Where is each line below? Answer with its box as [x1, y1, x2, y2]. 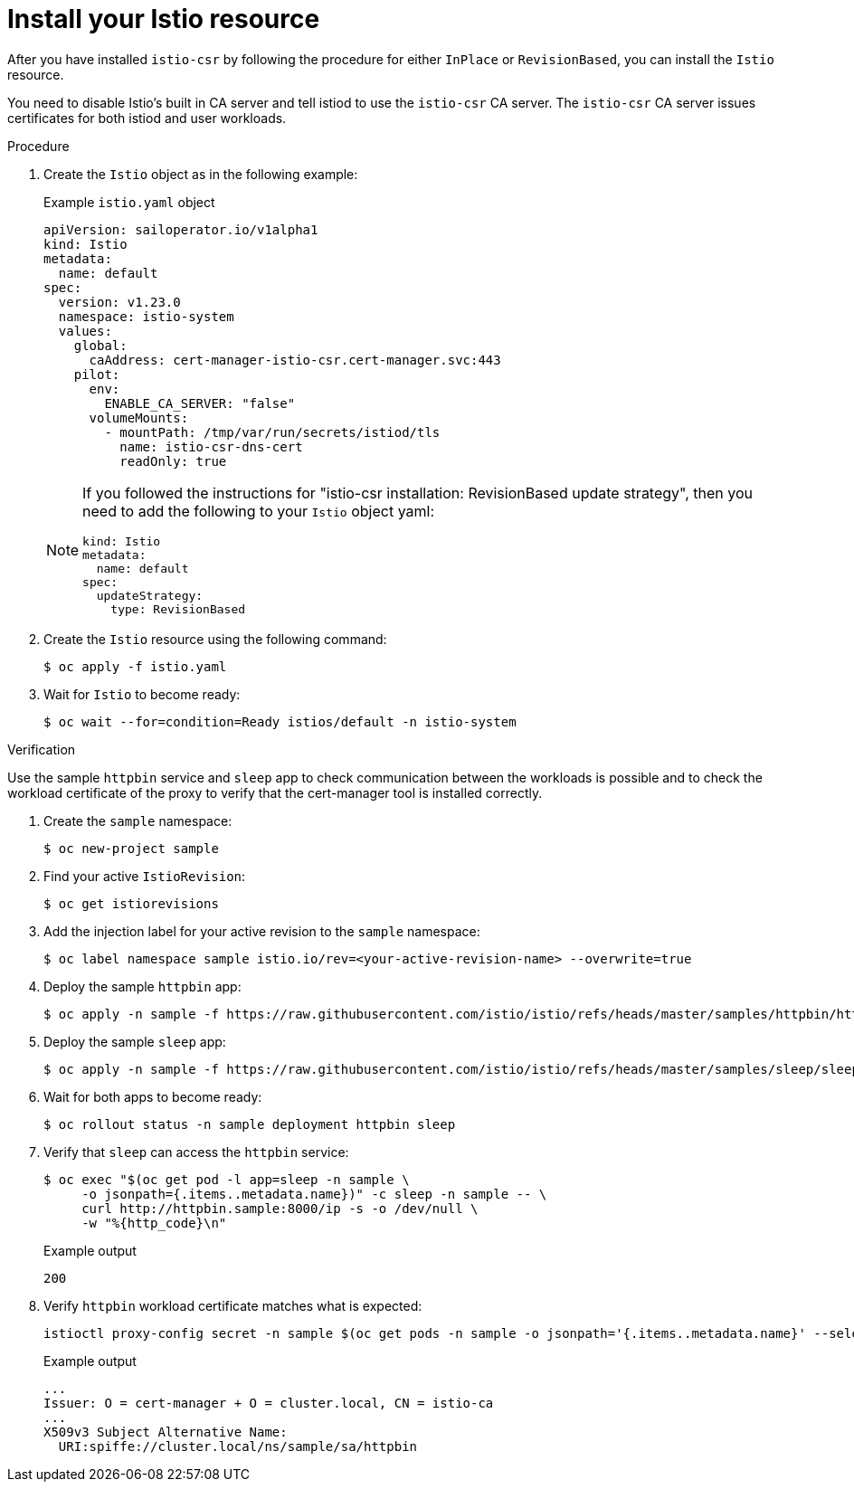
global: [73, 337, 128, 353]
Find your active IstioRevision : [43, 868, 246, 884]
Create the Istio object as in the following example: [43, 166, 358, 182]
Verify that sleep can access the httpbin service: [43, 1143, 349, 1160]
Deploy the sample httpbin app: [43, 978, 242, 994]
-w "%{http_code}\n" [81, 1215, 227, 1230]
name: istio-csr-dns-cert [119, 439, 303, 454]
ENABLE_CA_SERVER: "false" [104, 395, 296, 411]
